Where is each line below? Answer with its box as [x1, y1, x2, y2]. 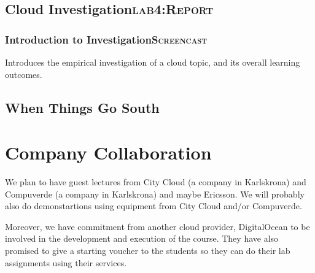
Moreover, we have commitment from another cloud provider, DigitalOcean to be [5, 220, 310, 233]
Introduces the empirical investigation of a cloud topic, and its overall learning [5, 56, 300, 68]
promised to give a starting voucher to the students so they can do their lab [5, 244, 290, 257]
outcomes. [5, 67, 42, 80]
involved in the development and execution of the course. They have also [5, 232, 279, 245]
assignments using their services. [5, 256, 127, 269]
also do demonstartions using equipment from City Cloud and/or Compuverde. [5, 199, 302, 212]
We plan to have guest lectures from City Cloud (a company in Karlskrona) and [5, 175, 306, 188]
